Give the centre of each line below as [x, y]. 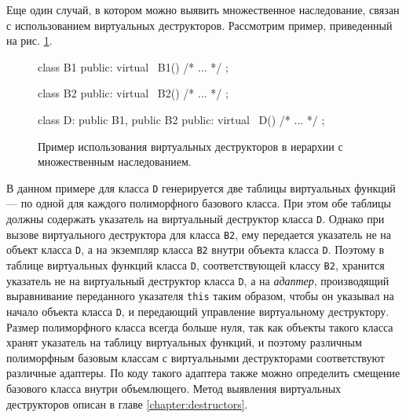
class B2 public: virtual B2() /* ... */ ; [133, 93]
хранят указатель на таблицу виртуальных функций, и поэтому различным [184, 342]
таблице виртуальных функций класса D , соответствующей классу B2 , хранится [196, 264]
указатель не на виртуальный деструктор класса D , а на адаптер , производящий [198, 280]
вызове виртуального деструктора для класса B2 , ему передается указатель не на [199, 234]
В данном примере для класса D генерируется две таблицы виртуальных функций [201, 187]
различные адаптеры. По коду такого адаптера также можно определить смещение [203, 373]
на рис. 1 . [29, 40]
